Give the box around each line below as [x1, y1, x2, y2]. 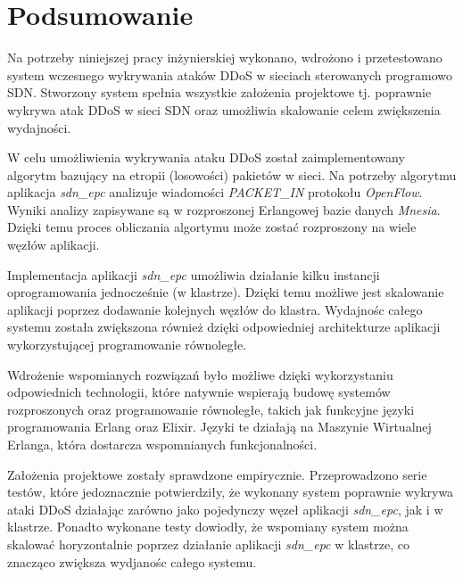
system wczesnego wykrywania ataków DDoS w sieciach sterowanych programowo [7, 65, 452, 84]
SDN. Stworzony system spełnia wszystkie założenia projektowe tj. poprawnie [7, 83, 432, 102]
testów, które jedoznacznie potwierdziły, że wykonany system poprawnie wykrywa [7, 482, 454, 501]
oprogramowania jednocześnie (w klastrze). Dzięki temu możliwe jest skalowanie [7, 283, 444, 301]
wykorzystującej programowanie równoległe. [7, 335, 247, 354]
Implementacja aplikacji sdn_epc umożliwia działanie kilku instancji [7, 265, 380, 284]
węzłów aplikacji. [7, 235, 100, 254]
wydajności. [7, 118, 71, 136]
